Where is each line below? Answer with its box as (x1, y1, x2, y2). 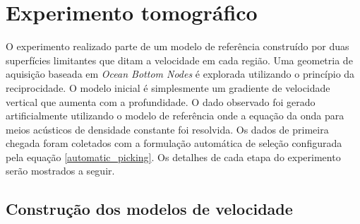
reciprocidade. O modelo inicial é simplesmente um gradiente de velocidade (6, 80, 330, 95)
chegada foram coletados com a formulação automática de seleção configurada (6, 136, 342, 151)
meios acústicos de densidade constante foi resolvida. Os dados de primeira (6, 122, 329, 136)
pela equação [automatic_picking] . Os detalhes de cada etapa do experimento (6, 149, 341, 164)
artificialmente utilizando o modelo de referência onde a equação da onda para (6, 108, 344, 123)
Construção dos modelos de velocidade (6, 198, 293, 220)
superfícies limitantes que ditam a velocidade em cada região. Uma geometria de (6, 52, 353, 67)
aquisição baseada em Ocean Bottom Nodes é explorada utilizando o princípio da (6, 66, 355, 81)
